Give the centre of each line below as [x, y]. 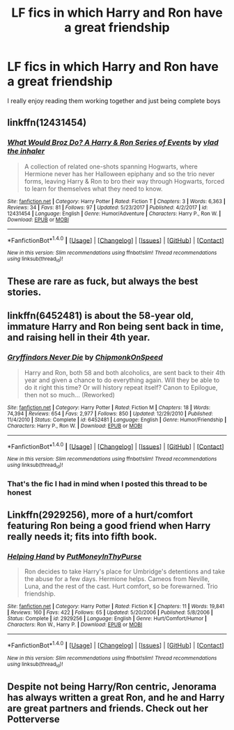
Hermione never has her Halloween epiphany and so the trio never [119, 174]
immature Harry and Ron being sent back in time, [116, 327]
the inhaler [26, 151]
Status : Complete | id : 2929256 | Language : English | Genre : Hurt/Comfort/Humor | [107, 619]
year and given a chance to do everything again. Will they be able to [122, 380]
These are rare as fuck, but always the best [103, 281]
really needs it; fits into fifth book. [83, 536]
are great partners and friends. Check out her [108, 708]
